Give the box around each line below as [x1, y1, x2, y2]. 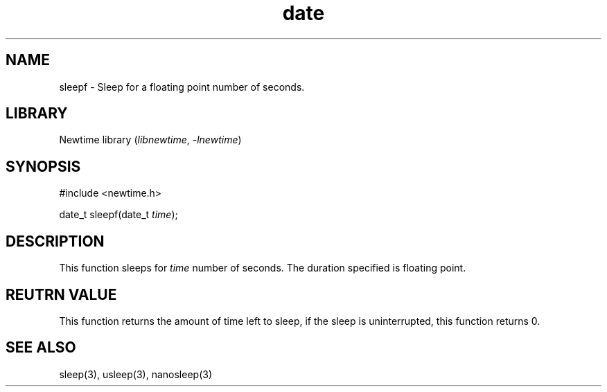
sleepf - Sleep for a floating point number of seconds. [59, 80, 305, 93]
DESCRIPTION [6, 232, 105, 250]
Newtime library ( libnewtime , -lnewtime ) [59, 134, 242, 146]
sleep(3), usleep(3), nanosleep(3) [59, 368, 213, 380]
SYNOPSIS [6, 157, 81, 175]
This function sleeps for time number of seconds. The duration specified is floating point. [59, 262, 466, 274]
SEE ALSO [6, 339, 76, 357]
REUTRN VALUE [6, 285, 117, 303]
